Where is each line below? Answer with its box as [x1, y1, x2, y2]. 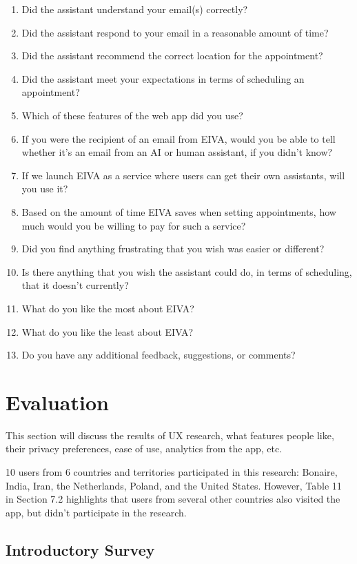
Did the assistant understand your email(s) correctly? [21, 2, 248, 16]
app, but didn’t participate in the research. [6, 505, 187, 519]
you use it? [21, 181, 68, 196]
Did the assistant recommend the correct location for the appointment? [21, 48, 323, 63]
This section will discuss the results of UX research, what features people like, [6, 427, 334, 442]
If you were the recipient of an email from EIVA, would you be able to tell [21, 131, 336, 145]
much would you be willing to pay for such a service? [21, 218, 246, 232]
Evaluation [6, 387, 109, 416]
